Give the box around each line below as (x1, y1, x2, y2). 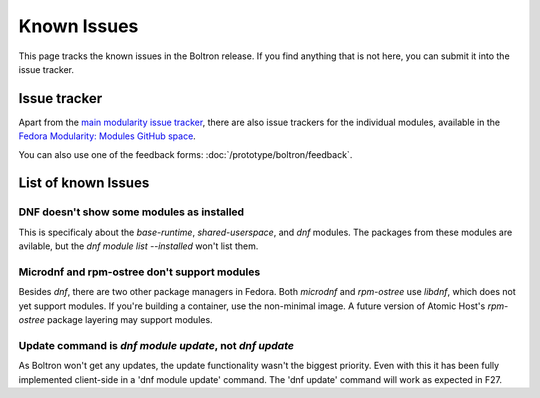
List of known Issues (18, 175, 150, 192)
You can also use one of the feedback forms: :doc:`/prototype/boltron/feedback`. (18, 148, 353, 160)
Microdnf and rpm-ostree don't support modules (18, 265, 261, 279)
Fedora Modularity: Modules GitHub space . (18, 130, 197, 142)
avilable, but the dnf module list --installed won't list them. (18, 240, 259, 252)
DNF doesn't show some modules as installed (18, 205, 245, 219)
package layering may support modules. (46, 314, 214, 326)
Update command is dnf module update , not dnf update (18, 338, 295, 352)
